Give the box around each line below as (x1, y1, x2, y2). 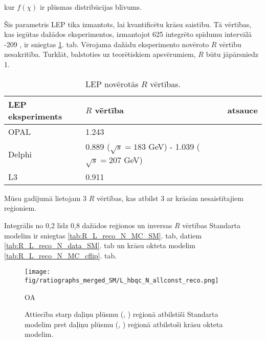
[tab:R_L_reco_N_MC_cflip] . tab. (4, 250, 117, 260)
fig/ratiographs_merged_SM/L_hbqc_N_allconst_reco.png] (25, 276, 219, 284)
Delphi (8, 148, 32, 160)
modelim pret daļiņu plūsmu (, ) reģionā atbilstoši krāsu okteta (25, 318, 223, 329)
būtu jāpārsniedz (206, 49, 259, 59)
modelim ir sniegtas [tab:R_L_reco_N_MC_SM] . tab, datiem (4, 230, 202, 240)
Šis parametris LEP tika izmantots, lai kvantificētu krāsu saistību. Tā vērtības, (4, 18, 252, 29)
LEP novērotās (85, 77, 139, 90)
